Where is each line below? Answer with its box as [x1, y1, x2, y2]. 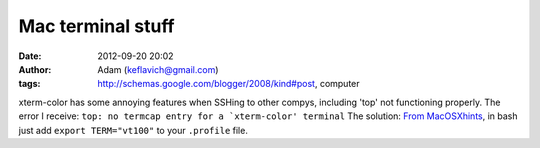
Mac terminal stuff [18, 15, 175, 37]
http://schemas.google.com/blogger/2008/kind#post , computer [97, 78, 360, 90]
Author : [18, 63, 52, 75]
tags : [18, 78, 41, 90]
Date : [18, 50, 42, 62]
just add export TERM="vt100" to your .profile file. [18, 124, 249, 136]
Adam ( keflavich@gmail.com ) [97, 63, 219, 75]
